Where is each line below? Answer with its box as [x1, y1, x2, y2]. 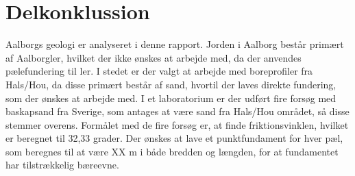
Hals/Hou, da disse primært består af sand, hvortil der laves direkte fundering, [5, 77, 336, 91]
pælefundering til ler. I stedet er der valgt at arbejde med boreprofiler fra [5, 64, 313, 78]
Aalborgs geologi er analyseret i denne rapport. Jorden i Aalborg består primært [5, 37, 344, 51]
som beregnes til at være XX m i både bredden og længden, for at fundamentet [5, 144, 339, 158]
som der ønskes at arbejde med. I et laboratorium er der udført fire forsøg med [5, 90, 336, 105]
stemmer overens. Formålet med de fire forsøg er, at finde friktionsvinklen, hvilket [5, 117, 349, 131]
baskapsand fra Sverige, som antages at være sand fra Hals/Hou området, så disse [5, 104, 350, 118]
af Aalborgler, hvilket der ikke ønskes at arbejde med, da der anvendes [5, 50, 302, 64]
